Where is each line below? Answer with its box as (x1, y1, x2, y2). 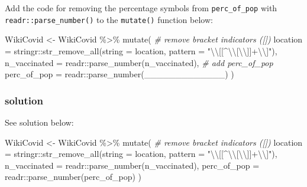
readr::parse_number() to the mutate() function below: (5, 13, 213, 25)
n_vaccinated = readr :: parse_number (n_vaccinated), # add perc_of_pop (5, 56, 273, 68)
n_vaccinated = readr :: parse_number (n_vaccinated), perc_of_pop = (5, 159, 260, 171)
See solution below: (5, 116, 74, 128)
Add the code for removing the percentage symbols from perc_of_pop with (5, 2, 277, 14)
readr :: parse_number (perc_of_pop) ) (5, 170, 141, 183)
